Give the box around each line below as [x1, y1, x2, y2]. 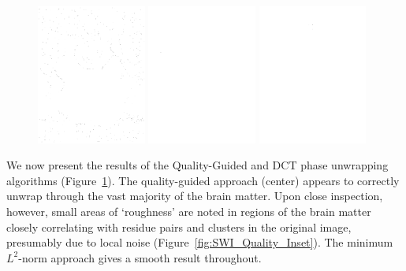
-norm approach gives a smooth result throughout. [18, 249, 262, 265]
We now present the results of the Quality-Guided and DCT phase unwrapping [6, 157, 389, 173]
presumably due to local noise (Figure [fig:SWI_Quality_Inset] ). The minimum [6, 234, 393, 251]
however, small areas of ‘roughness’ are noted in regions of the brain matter [6, 203, 371, 220]
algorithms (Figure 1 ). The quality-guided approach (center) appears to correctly [6, 172, 400, 188]
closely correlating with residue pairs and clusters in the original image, [6, 218, 352, 235]
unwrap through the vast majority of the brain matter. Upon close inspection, [6, 187, 383, 204]
